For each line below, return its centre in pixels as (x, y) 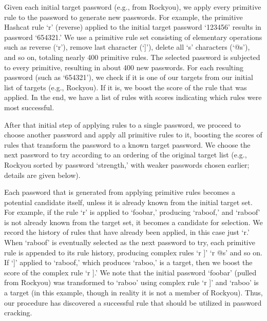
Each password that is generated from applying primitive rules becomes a (120, 192)
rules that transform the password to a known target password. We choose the (127, 144)
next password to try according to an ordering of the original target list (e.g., (126, 155)
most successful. (29, 107)
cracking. (18, 313)
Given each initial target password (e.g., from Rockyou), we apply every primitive (133, 7)
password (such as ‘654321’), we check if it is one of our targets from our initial (129, 77)
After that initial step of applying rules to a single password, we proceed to (122, 124)
